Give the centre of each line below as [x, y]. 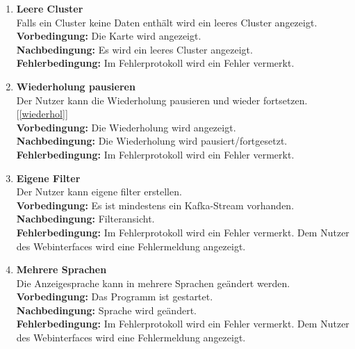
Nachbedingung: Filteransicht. [85, 219]
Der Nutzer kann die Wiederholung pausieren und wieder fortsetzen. [162, 100]
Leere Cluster [50, 8]
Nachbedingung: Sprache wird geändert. [106, 310]
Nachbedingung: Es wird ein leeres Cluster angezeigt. [134, 49]
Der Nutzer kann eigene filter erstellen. [99, 192]
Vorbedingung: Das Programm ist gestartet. [115, 297]
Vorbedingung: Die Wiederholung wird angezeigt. [126, 127]
